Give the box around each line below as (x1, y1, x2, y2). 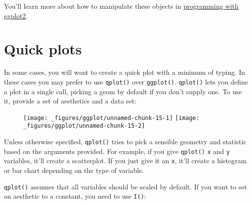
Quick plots (4, 39, 82, 59)
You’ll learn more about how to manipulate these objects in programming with (4, 1, 239, 11)
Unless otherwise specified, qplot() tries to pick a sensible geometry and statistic (4, 136, 247, 147)
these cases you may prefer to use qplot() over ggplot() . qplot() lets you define (4, 76, 248, 86)
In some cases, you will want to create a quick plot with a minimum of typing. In (4, 67, 245, 77)
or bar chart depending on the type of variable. (4, 165, 144, 175)
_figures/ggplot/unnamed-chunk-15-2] (23, 122, 145, 130)
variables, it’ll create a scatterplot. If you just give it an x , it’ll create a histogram (4, 155, 247, 166)
